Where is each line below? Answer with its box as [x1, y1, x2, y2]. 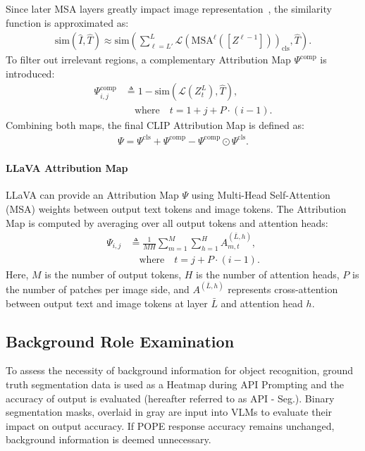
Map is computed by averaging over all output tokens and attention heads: [6, 215, 328, 230]
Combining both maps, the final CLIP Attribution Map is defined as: [6, 118, 304, 132]
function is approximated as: [6, 15, 129, 30]
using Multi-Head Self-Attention [191, 187, 330, 202]
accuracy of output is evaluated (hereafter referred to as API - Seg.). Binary [6, 390, 335, 405]
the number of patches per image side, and [6, 281, 190, 296]
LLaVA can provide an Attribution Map [6, 187, 179, 202]
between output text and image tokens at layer [6, 295, 208, 310]
